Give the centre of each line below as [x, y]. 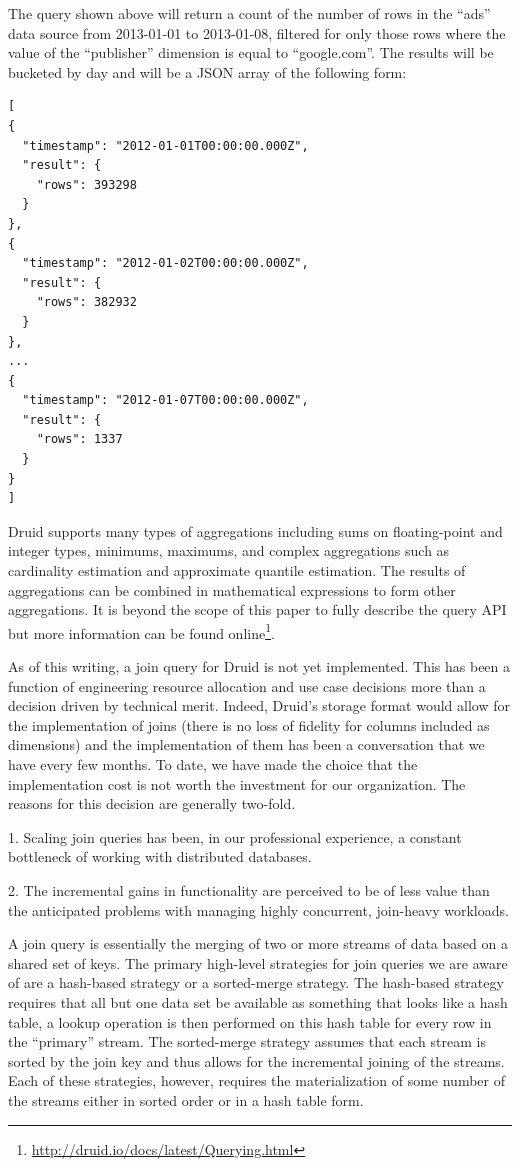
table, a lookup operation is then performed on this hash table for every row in [250, 1021]
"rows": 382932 [86, 302]
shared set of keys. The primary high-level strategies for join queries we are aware [258, 962]
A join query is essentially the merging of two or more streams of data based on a [258, 943]
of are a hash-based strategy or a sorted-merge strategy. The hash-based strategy [256, 982]
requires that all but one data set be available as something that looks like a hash [258, 1001]
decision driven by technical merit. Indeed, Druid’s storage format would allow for [259, 705]
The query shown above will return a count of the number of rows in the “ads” [249, 13]
